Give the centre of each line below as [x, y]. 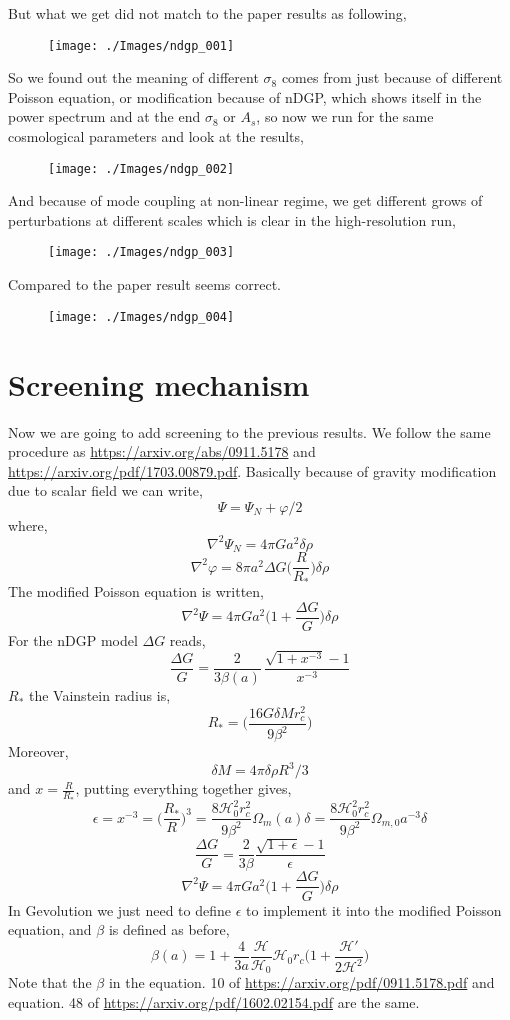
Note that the [50, 982]
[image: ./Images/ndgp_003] [141, 252]
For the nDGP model [73, 639]
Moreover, [38, 751]
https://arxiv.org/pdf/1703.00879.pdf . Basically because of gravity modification [252, 470]
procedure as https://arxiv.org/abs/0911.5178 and [162, 451]
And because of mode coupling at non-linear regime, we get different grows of [245, 200]
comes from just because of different [392, 77]
